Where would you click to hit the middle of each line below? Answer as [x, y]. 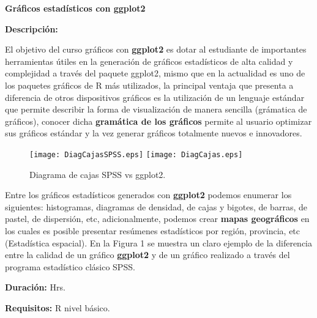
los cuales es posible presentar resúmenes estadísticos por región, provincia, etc [153, 230]
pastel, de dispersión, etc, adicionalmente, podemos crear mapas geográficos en [157, 219]
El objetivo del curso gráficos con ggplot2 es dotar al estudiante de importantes [156, 49]
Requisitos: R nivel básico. [58, 307]
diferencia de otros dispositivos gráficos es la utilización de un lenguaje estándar [155, 97]
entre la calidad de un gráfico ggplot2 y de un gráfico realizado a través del [147, 255]
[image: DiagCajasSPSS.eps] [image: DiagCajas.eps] [136, 154]
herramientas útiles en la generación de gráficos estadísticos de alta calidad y [149, 61]
